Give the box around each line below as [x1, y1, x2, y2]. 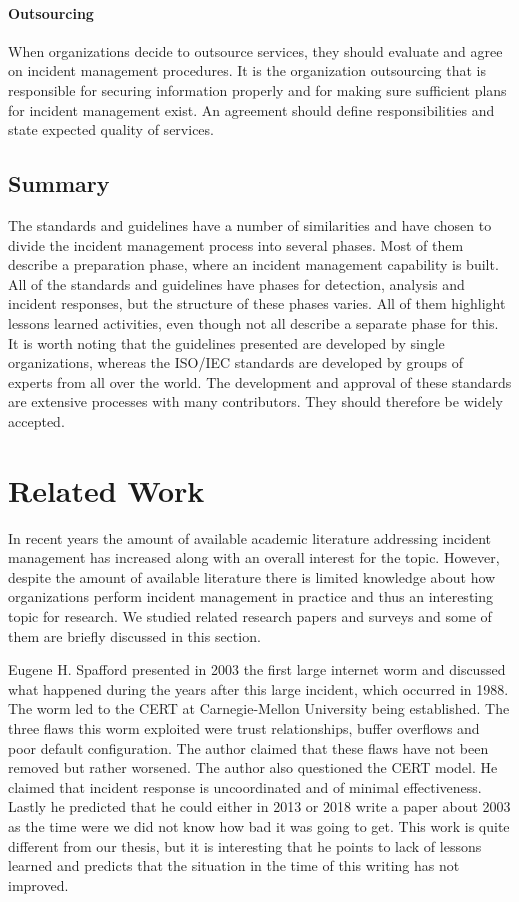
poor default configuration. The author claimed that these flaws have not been [8, 737, 489, 758]
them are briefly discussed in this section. [8, 625, 261, 646]
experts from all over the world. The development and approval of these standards [8, 371, 512, 392]
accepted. [8, 410, 65, 431]
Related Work [8, 469, 205, 510]
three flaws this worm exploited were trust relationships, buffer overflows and [8, 717, 480, 738]
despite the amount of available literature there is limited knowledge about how [8, 566, 496, 587]
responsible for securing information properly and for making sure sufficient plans [8, 79, 507, 100]
